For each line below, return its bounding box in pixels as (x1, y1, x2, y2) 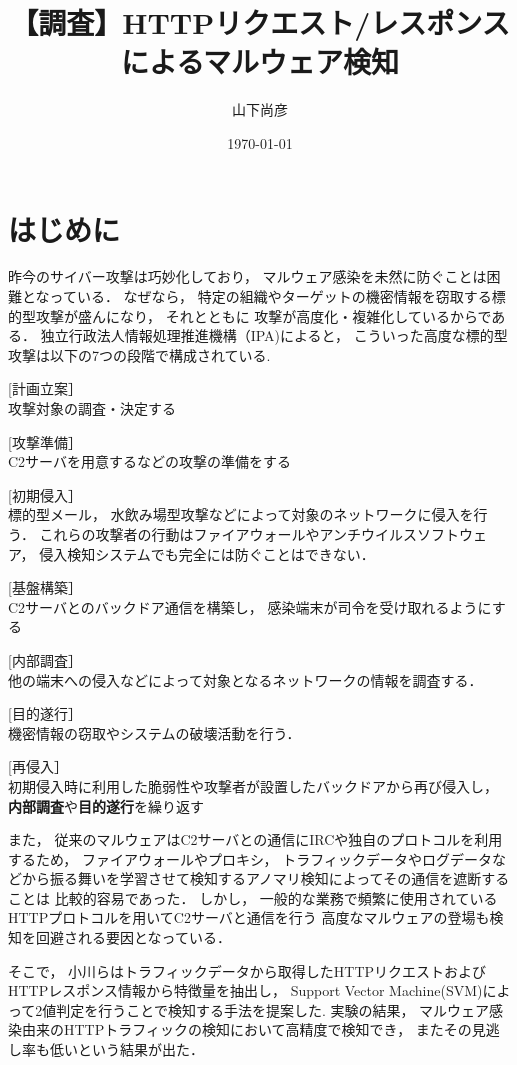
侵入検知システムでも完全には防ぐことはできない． (39, 543, 375, 564)
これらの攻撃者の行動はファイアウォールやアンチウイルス (39, 523, 417, 544)
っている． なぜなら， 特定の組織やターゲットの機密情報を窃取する (49, 286, 492, 307)
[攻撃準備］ (8, 431, 82, 452)
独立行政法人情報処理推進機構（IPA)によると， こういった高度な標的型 (40, 325, 508, 346)
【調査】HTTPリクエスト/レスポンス (10, 2, 510, 43)
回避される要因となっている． (35, 927, 231, 948)
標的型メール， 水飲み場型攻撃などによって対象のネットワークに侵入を (8, 504, 474, 525)
